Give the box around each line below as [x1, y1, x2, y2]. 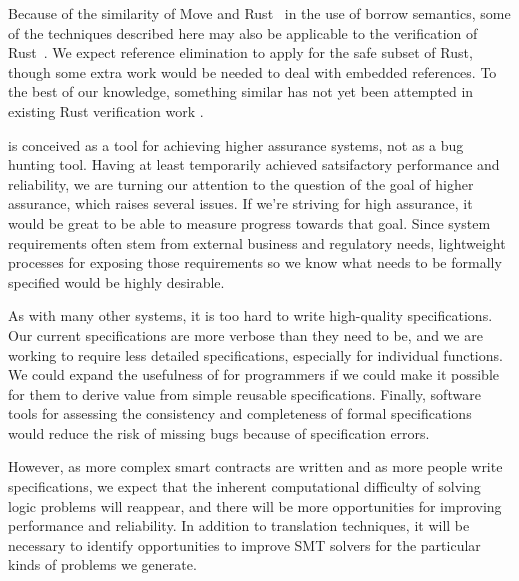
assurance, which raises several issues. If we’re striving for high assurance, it [8, 193, 473, 214]
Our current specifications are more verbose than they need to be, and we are [8, 324, 483, 345]
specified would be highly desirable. [8, 271, 225, 292]
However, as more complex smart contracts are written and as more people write [8, 456, 503, 477]
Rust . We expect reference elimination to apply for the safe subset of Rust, [8, 42, 473, 63]
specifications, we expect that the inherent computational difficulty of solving [8, 476, 481, 497]
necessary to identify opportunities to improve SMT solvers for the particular [8, 534, 481, 555]
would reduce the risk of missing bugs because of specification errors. [8, 422, 430, 443]
